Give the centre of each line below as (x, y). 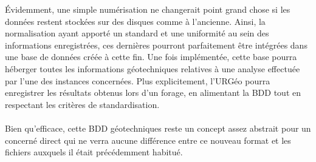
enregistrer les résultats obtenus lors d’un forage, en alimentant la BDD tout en (153, 93)
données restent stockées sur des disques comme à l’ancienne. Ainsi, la (135, 21)
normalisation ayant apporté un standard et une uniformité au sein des (137, 33)
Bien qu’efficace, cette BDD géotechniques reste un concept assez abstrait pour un (158, 128)
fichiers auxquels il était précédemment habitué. (94, 152)
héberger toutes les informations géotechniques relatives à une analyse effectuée (153, 68)
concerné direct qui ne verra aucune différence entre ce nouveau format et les (148, 140)
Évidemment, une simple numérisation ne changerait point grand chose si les (148, 9)
